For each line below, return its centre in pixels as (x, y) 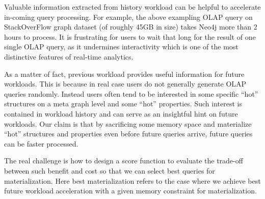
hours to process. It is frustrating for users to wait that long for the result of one (130, 36)
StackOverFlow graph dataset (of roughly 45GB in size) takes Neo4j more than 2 (131, 27)
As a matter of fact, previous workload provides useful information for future (124, 74)
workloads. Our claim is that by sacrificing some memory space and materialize (128, 123)
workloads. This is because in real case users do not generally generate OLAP (125, 84)
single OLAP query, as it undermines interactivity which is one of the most (121, 47)
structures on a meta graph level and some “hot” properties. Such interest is (123, 104)
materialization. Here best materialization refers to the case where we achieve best (132, 180)
